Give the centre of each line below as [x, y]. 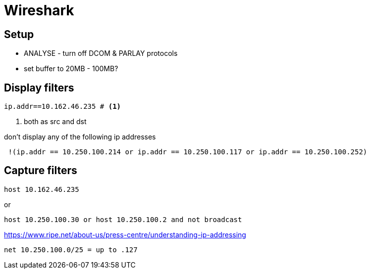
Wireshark [39, 10]
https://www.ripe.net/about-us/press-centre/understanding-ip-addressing [125, 234]
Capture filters [41, 171]
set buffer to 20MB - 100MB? [71, 69]
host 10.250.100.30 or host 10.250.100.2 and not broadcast [123, 219]
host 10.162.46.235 [42, 189]
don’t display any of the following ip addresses [80, 137]
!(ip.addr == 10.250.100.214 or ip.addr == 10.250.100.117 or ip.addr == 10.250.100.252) [188, 152]
